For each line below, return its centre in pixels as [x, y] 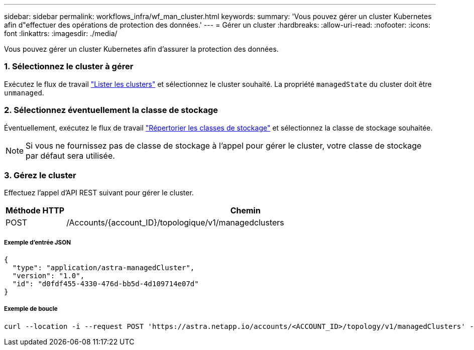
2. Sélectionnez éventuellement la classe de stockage [111, 110]
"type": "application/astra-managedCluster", [103, 268]
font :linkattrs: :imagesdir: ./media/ [61, 33]
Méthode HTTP [35, 211]
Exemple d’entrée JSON [37, 242]
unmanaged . [24, 92]
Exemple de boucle [31, 309]
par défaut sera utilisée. [70, 155]
